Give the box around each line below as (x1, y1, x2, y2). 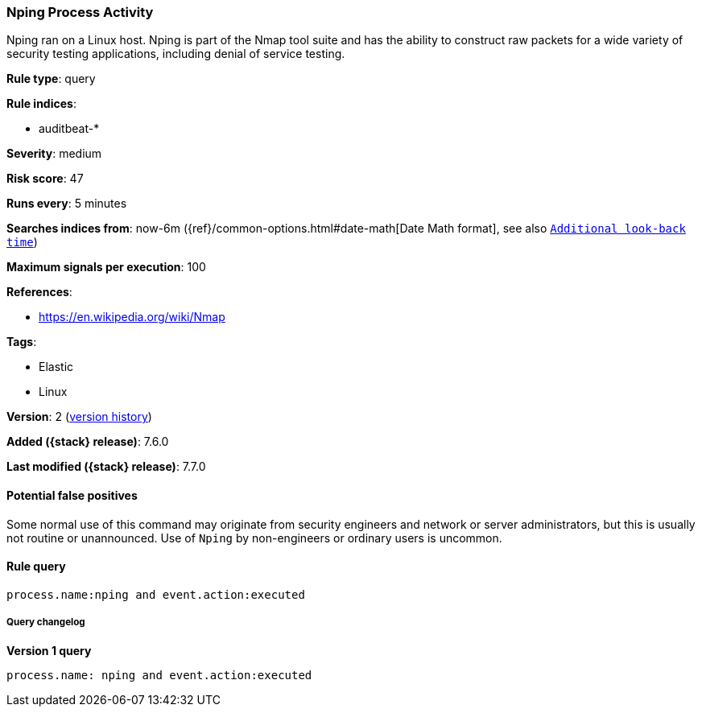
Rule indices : (6, 97, 76, 111)
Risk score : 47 (6, 171, 84, 186)
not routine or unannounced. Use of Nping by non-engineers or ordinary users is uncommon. (6, 530, 502, 545)
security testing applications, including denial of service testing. (6, 47, 345, 61)
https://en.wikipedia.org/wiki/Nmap (39, 310, 225, 324)
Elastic (39, 360, 74, 374)
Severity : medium (6, 146, 102, 161)
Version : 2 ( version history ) (6, 410, 152, 424)
